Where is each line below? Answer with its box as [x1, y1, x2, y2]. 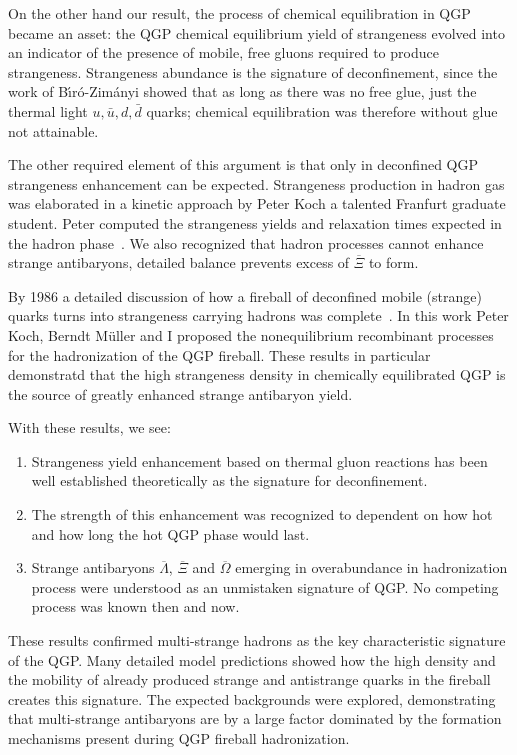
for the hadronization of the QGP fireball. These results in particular [8, 344, 431, 365]
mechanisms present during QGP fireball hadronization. [8, 728, 350, 748]
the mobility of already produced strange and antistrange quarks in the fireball [8, 669, 491, 690]
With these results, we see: [8, 417, 171, 438]
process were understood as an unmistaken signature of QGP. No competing [31, 576, 499, 597]
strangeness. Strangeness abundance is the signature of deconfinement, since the [8, 61, 498, 82]
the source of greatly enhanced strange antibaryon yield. [8, 383, 353, 404]
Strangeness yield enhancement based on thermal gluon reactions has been [31, 450, 488, 471]
